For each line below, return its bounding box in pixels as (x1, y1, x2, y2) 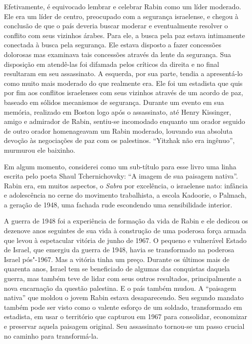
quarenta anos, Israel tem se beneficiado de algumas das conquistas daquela (4, 263, 230, 274)
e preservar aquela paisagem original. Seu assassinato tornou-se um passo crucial (4, 321, 245, 331)
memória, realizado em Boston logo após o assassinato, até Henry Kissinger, (4, 106, 231, 117)
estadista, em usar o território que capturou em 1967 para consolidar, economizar (4, 311, 247, 322)
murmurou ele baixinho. (4, 144, 75, 155)
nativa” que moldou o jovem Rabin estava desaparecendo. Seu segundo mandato (4, 292, 244, 303)
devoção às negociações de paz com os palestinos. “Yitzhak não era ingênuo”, (4, 135, 235, 145)
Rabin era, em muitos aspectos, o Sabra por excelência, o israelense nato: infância (4, 180, 248, 190)
